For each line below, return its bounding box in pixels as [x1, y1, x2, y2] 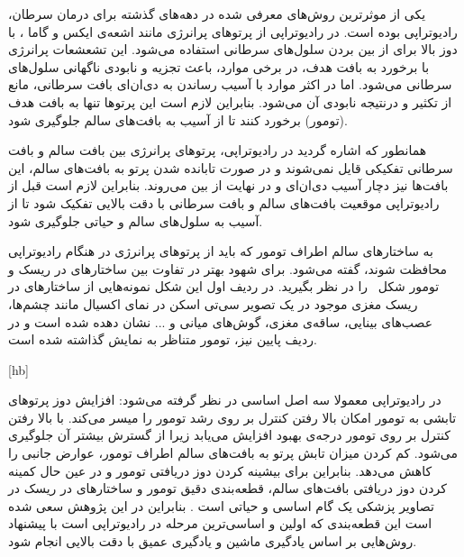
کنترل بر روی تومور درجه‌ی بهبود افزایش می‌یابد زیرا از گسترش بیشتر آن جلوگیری [8, 425, 450, 444]
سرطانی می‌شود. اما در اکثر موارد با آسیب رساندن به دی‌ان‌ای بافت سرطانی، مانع [8, 75, 452, 94]
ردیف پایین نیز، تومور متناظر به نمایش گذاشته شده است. [8, 330, 317, 349]
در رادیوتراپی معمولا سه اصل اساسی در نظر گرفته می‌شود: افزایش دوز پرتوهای [8, 390, 441, 409]
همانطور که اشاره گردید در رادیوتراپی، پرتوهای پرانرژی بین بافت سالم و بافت [8, 141, 427, 160]
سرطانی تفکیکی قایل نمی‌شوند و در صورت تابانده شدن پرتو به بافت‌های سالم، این [8, 158, 453, 177]
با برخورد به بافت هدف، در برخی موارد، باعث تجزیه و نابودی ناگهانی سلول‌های [8, 57, 430, 76]
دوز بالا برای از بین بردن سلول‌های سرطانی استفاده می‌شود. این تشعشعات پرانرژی [8, 40, 458, 59]
